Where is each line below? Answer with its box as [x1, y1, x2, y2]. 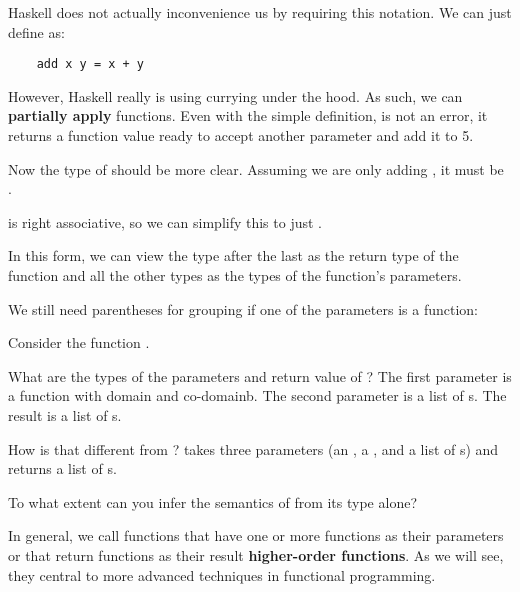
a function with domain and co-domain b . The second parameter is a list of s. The [8, 385, 507, 406]
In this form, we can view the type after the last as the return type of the [8, 245, 459, 266]
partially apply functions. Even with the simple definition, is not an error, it [8, 105, 488, 126]
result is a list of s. [8, 404, 122, 425]
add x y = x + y [36, 57, 145, 72]
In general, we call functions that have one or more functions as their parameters [8, 525, 504, 546]
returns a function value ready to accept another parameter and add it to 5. [8, 125, 474, 146]
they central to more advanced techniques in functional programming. [8, 564, 436, 585]
